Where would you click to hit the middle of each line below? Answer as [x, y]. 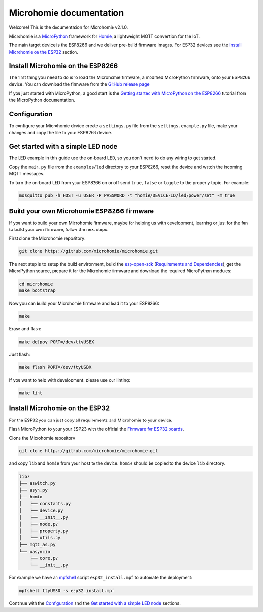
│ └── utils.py [40, 538]
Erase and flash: [25, 329]
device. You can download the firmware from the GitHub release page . [80, 84]
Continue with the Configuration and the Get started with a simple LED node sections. [95, 603]
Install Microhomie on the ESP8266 [64, 66]
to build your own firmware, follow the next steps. [59, 229]
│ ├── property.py [44, 531]
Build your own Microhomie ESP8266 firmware [82, 211]
